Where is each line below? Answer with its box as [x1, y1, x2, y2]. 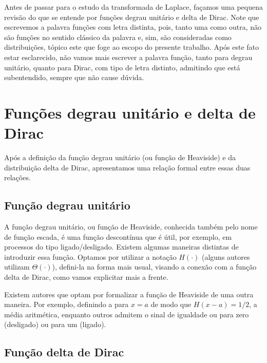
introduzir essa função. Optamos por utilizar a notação [4, 251, 177, 262]
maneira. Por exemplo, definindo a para [4, 299, 129, 310]
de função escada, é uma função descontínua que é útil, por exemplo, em [4, 231, 232, 242]
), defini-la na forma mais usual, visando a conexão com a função [52, 261, 257, 272]
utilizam [4, 261, 30, 272]
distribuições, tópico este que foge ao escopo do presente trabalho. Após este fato [4, 42, 259, 52]
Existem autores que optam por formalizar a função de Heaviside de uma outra [4, 289, 254, 299]
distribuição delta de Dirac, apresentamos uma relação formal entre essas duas [4, 162, 251, 173]
